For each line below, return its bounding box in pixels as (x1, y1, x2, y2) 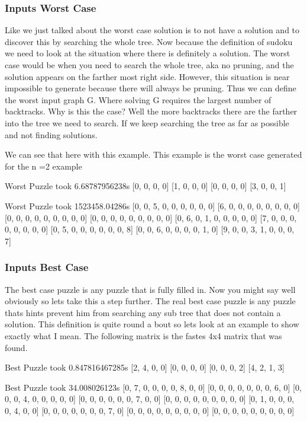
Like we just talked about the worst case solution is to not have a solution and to (5, 24, 300, 36)
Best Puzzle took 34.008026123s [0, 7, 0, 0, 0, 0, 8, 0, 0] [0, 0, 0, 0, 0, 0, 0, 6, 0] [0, (5, 381, 302, 393)
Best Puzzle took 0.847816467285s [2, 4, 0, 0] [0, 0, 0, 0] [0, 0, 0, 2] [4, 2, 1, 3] (5, 361, 285, 374)
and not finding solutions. (5, 128, 98, 141)
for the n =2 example (5, 160, 82, 172)
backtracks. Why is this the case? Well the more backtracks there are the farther (5, 105, 298, 117)
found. (5, 341, 28, 353)
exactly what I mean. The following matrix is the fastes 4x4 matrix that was (5, 329, 282, 342)
